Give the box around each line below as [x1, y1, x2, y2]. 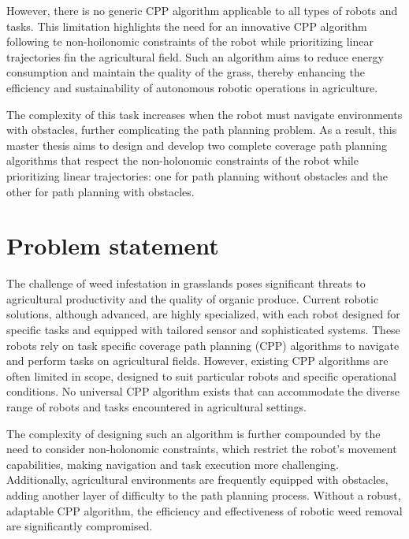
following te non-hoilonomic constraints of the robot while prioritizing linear [6, 33, 374, 50]
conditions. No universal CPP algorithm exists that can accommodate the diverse [6, 383, 400, 400]
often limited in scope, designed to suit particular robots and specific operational [6, 367, 396, 384]
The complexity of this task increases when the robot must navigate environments [6, 106, 403, 122]
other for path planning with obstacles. [6, 183, 195, 199]
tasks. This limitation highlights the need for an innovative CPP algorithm [6, 17, 367, 34]
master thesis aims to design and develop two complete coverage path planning [6, 136, 388, 153]
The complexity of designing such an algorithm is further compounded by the [6, 425, 381, 441]
